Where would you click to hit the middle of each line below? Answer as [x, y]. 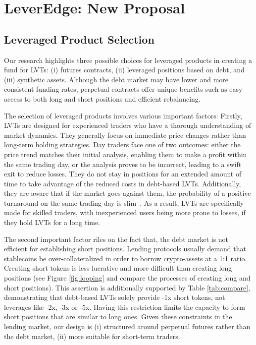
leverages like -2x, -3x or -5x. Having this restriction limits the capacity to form [125, 307]
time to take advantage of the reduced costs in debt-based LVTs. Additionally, [123, 183]
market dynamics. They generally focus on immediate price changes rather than [125, 135]
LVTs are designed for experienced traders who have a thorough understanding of [128, 125]
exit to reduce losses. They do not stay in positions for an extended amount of [123, 174]
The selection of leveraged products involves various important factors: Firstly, [123, 115]
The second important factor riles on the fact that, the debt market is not [116, 239]
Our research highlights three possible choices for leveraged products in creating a [128, 60]
